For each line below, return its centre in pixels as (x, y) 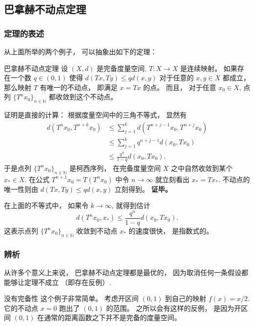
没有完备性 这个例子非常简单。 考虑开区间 (71, 298)
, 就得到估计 (131, 205)
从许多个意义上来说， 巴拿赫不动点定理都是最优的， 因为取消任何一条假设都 (126, 272)
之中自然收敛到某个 (202, 168)
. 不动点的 (234, 179)
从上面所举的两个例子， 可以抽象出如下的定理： (81, 51)
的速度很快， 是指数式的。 (171, 230)
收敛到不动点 (97, 230)
